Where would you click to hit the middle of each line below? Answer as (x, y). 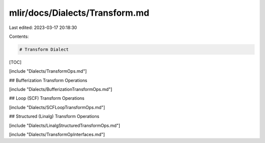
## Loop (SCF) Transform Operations (47, 98)
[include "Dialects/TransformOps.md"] (48, 71)
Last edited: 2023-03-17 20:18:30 (43, 28)
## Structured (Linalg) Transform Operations (54, 116)
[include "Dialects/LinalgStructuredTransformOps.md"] (65, 125)
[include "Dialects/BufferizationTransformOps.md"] (61, 89)
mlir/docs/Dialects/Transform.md (79, 13)
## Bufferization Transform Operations (48, 80)
